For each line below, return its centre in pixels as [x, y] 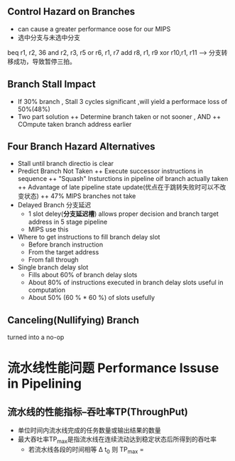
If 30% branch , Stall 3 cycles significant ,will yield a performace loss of [122, 101]
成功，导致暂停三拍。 [44, 61]
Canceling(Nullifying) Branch [73, 320]
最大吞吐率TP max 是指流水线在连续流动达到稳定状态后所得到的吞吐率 [117, 440]
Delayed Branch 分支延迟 [54, 205]
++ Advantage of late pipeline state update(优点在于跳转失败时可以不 [119, 187]
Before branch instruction [66, 244]
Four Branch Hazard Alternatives [81, 146]
